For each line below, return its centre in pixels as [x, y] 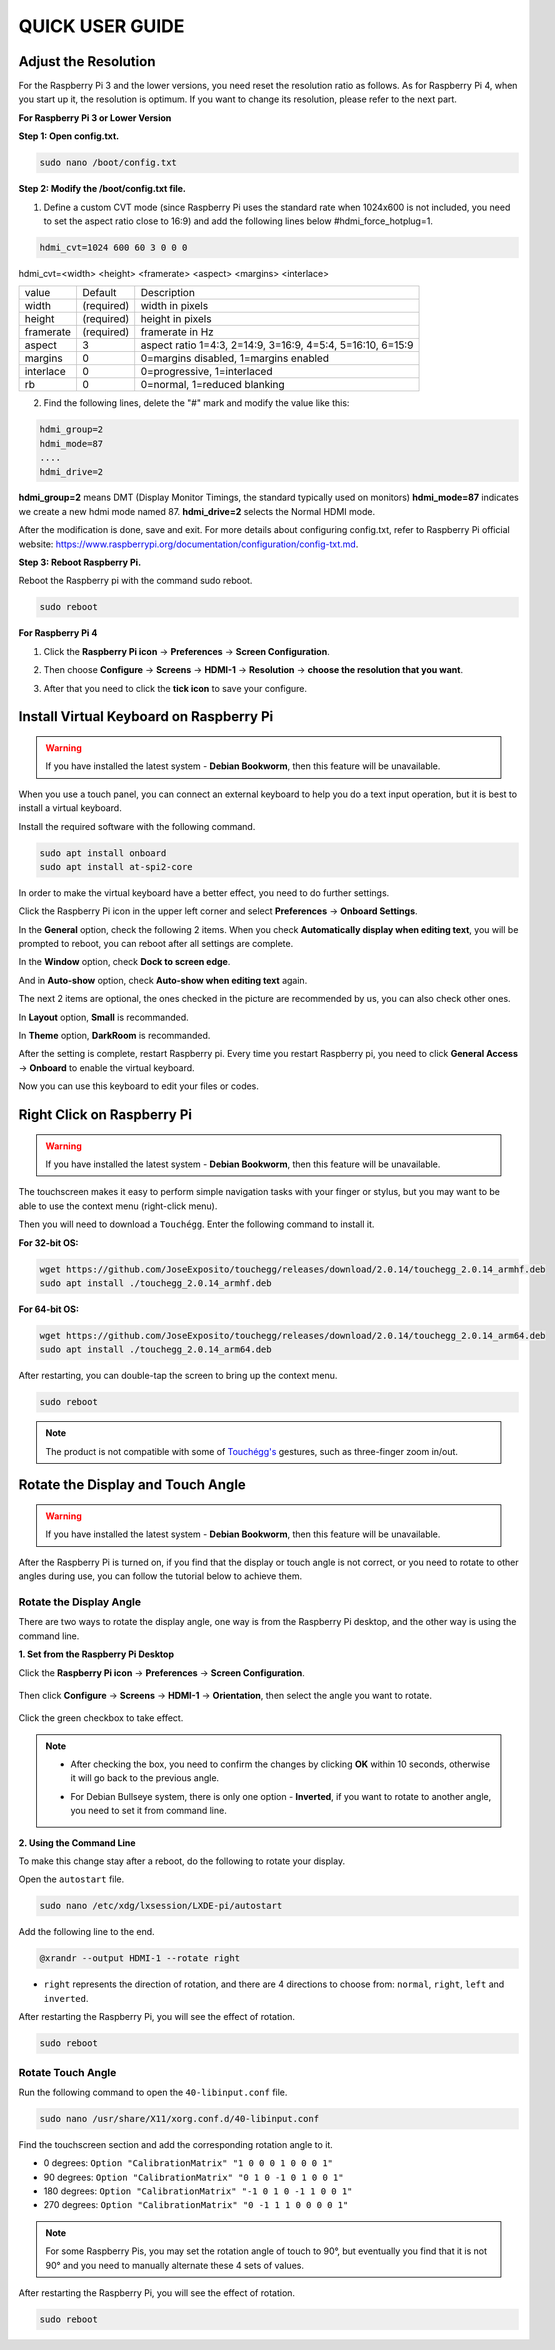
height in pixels [176, 319]
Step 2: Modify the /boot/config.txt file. [102, 189]
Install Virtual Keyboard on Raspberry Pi [146, 716]
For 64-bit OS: [49, 1309]
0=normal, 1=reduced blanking [212, 385]
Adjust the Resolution [87, 61]
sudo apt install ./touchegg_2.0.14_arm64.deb [155, 1349]
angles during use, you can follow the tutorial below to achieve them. [160, 1576]
